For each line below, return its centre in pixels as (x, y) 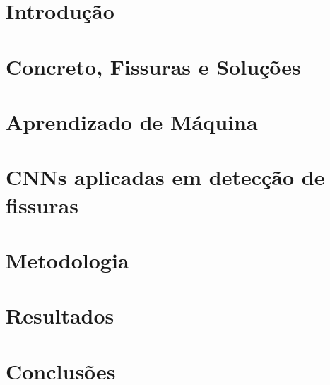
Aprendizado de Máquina (132, 121)
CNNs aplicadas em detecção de (165, 177)
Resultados (60, 315)
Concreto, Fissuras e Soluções (153, 66)
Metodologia (67, 260)
